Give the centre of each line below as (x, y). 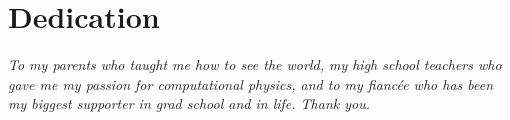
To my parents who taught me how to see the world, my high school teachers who (255, 64)
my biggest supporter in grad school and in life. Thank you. (189, 103)
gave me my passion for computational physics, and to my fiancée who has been (251, 83)
